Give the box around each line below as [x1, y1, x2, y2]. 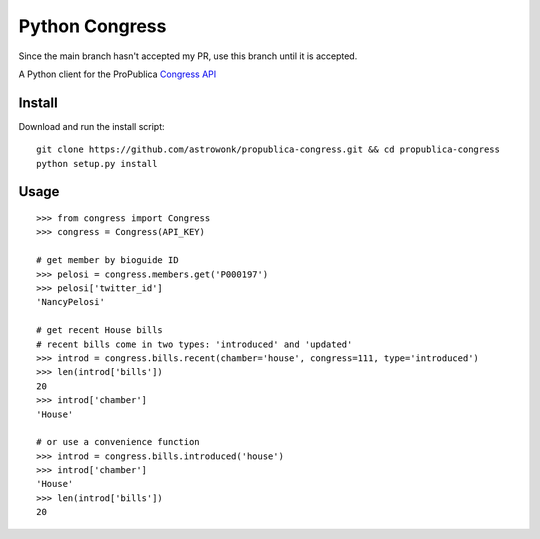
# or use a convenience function [36, 436, 200, 448]
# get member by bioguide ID [36, 255, 179, 266]
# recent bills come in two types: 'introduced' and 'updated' [36, 338, 353, 350]
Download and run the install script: [18, 120, 165, 132]
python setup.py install [36, 158, 158, 169]
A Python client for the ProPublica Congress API [18, 68, 217, 80]
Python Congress [18, 15, 167, 37]
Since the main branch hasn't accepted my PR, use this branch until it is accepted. [18, 50, 358, 62]
